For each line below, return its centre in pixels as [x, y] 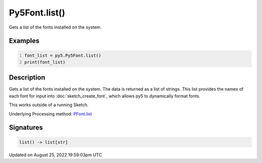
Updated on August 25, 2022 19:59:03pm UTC [55, 155]
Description [27, 78]
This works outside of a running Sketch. [49, 105]
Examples [24, 41]
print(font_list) [45, 62]
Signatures [26, 128]
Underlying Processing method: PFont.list [50, 114]
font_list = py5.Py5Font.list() [63, 55]
